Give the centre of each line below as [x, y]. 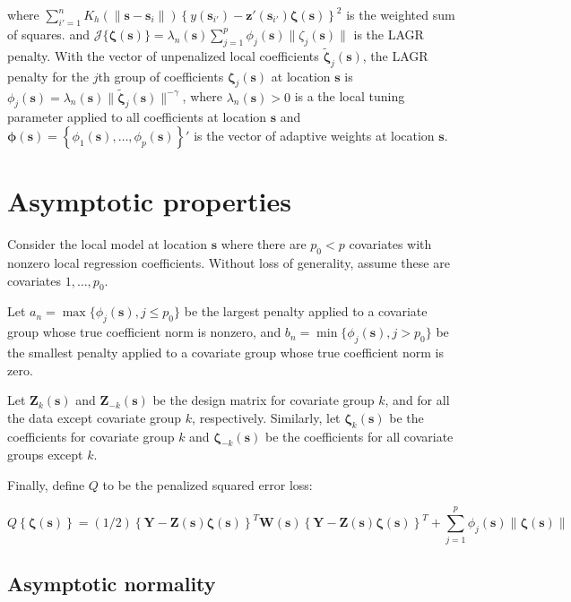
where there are [264, 244]
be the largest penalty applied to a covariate [306, 311]
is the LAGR [389, 34]
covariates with [390, 244]
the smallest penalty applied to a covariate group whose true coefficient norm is [225, 352]
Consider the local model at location [107, 244]
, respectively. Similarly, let [266, 417]
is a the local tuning [350, 96]
